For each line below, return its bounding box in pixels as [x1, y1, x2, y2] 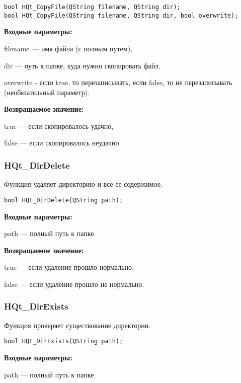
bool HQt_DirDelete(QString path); [4, 196, 123, 204]
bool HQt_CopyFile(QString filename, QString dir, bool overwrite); [4, 12, 238, 19]
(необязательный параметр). [4, 87, 90, 97]
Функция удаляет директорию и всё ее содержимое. [4, 179, 163, 189]
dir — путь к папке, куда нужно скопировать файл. [4, 60, 161, 70]
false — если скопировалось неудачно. [4, 137, 121, 148]
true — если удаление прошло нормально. [4, 262, 134, 272]
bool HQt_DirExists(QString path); [4, 338, 123, 345]
